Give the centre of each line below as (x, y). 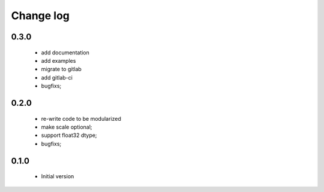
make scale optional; (67, 127)
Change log (40, 16)
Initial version (58, 176)
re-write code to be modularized (81, 118)
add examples (58, 60)
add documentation (65, 52)
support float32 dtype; (69, 135)
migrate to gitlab (61, 69)
